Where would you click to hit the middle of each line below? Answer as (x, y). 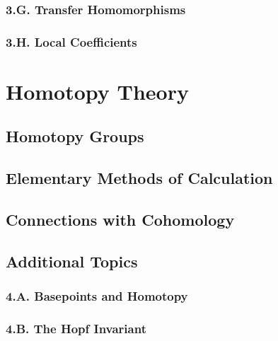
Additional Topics (72, 261)
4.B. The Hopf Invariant (76, 328)
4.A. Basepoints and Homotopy (97, 296)
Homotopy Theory (97, 91)
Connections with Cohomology (120, 220)
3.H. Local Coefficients (71, 41)
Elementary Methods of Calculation (139, 178)
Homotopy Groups (75, 136)
